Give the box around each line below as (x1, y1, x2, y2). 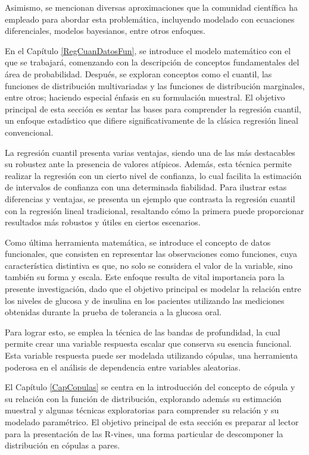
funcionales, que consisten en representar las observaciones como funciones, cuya (5, 247, 298, 260)
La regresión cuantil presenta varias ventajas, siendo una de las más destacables (5, 146, 295, 158)
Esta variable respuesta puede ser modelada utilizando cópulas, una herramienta (5, 349, 298, 362)
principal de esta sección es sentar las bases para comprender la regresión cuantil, (5, 102, 301, 115)
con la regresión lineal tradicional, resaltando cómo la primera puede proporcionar (5, 204, 304, 216)
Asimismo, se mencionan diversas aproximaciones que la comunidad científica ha (5, 1, 298, 13)
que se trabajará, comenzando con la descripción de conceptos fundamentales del (5, 56, 299, 68)
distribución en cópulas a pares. (5, 439, 120, 451)
